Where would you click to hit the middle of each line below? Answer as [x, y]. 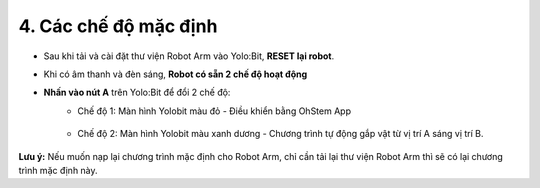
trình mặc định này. [58, 170]
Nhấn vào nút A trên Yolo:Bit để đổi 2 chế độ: [137, 92]
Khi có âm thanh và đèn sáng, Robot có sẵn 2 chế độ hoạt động [175, 74]
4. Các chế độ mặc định [118, 26]
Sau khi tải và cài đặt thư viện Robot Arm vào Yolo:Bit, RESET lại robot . [189, 56]
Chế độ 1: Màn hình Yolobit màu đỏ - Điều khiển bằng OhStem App [214, 111]
